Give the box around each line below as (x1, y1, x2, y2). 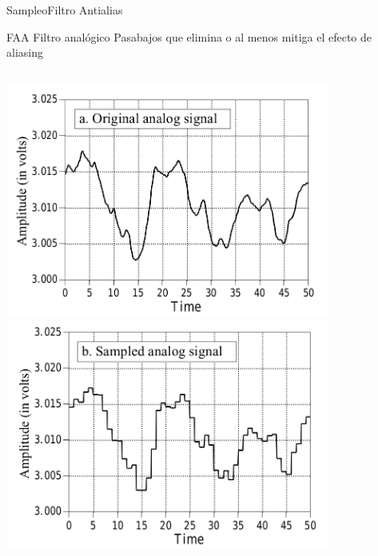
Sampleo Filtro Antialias (6, 2, 123, 18)
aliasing (6, 44, 43, 61)
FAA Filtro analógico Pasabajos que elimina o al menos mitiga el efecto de (6, 28, 372, 45)
